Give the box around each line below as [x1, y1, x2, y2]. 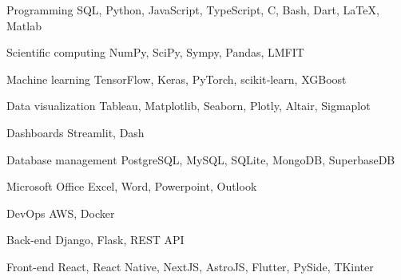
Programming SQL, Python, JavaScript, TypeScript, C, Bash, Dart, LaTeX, [6, 2, 379, 18]
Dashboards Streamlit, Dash [6, 124, 145, 140]
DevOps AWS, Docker [6, 204, 115, 221]
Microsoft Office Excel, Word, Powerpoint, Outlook [6, 178, 257, 195]
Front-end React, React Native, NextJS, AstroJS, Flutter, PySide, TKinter [6, 258, 374, 274]
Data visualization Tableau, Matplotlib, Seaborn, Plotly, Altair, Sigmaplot [6, 97, 371, 114]
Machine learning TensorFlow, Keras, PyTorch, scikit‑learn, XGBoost [6, 70, 347, 87]
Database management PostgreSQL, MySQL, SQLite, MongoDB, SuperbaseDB [6, 151, 395, 168]
